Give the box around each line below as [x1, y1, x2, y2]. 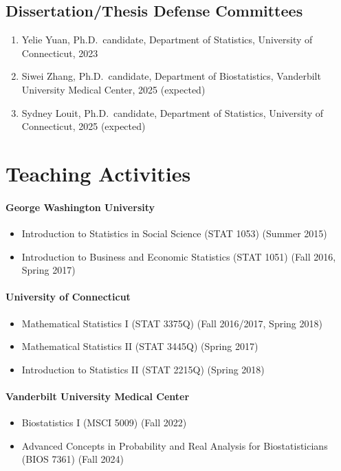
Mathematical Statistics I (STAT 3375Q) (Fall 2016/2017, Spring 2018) [21, 316, 322, 330]
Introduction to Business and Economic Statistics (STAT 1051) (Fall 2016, [21, 249, 336, 263]
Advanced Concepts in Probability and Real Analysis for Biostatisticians [21, 438, 328, 452]
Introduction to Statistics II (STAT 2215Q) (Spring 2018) [21, 362, 265, 376]
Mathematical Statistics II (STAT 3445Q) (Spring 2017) [21, 339, 258, 353]
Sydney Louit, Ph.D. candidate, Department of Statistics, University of [21, 105, 324, 120]
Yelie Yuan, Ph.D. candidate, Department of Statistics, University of [21, 32, 313, 47]
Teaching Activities [5, 159, 191, 187]
